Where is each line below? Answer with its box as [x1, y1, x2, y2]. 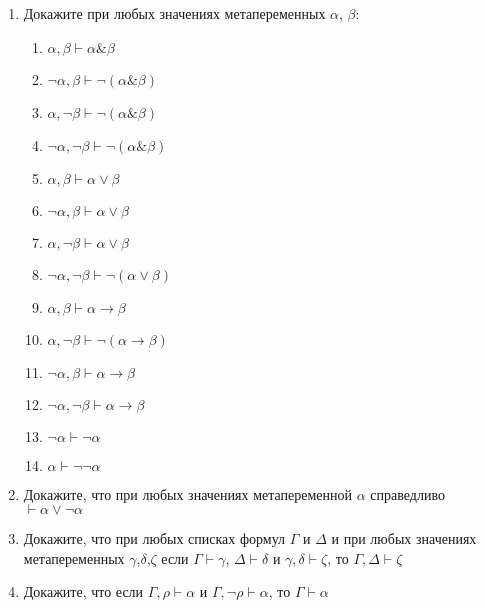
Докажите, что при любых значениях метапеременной [23, 483, 352, 504]
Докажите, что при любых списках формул [23, 528, 286, 549]
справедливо [370, 483, 445, 504]
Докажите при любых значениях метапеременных [23, 3, 326, 23]
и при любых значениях [331, 528, 477, 549]
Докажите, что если [23, 581, 144, 602]
